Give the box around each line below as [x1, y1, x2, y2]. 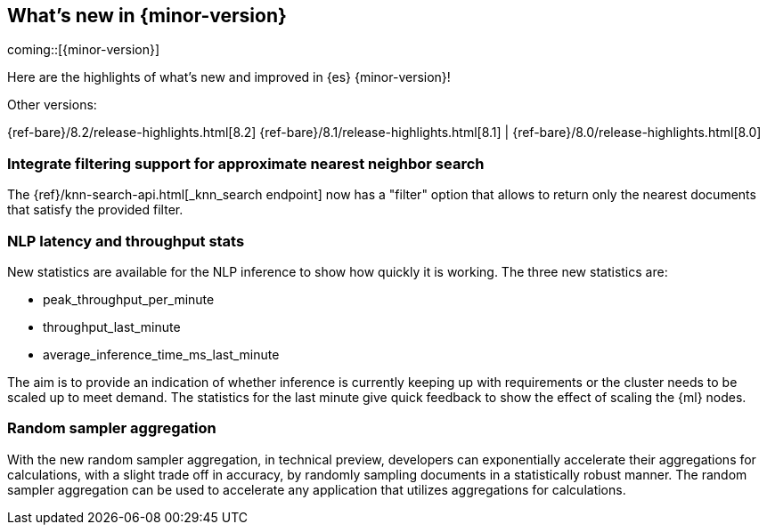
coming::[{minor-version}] [7, 42, 160, 58]
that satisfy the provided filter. [7, 202, 184, 218]
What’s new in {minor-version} [7, 4, 287, 27]
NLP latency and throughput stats [7, 231, 245, 250]
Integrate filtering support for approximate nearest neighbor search [7, 154, 485, 173]
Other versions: [7, 97, 97, 113]
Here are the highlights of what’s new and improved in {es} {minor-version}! [7, 69, 451, 85]
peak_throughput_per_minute [43, 291, 215, 307]
